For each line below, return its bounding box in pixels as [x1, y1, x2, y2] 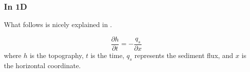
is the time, [90, 50, 125, 60]
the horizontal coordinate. [4, 60, 81, 70]
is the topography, [30, 50, 84, 60]
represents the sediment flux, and [134, 50, 233, 60]
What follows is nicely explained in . [4, 19, 112, 29]
